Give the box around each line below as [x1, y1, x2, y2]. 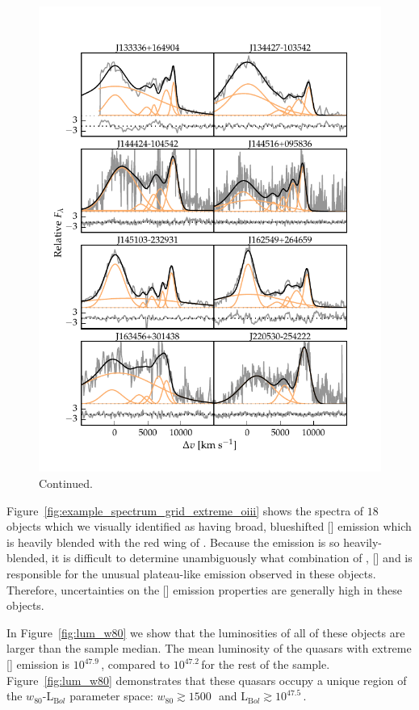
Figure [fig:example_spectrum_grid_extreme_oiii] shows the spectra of [6, 502, 364, 519]
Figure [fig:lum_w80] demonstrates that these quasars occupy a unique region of [6, 671, 407, 688]
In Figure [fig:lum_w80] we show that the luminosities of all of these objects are [6, 624, 405, 641]
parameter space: [69, 687, 153, 704]
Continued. [39, 475, 93, 492]
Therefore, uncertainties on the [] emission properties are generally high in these [6, 581, 402, 598]
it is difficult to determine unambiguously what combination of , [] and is [52, 549, 413, 566]
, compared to [101, 656, 170, 672]
